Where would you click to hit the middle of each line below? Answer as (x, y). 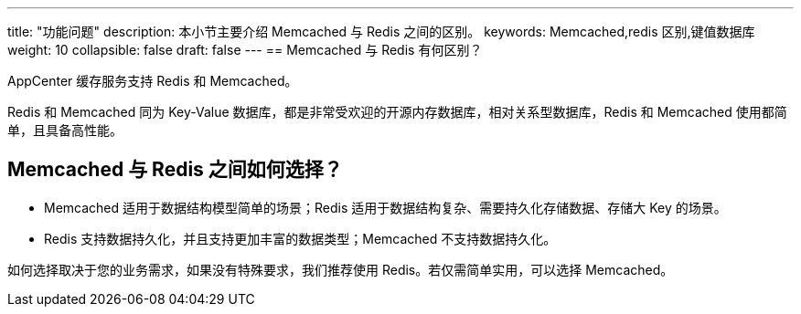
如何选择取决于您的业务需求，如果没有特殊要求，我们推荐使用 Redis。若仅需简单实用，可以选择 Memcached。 (341, 269)
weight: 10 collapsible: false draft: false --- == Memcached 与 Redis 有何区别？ (245, 50)
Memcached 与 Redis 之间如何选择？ (175, 170)
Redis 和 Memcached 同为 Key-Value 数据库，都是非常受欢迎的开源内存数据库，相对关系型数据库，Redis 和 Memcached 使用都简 (397, 112)
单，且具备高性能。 (65, 130)
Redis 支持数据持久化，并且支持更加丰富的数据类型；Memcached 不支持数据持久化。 (300, 238)
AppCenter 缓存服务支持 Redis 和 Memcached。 (153, 81)
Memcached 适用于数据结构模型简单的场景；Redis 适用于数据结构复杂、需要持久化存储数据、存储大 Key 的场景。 (385, 207)
